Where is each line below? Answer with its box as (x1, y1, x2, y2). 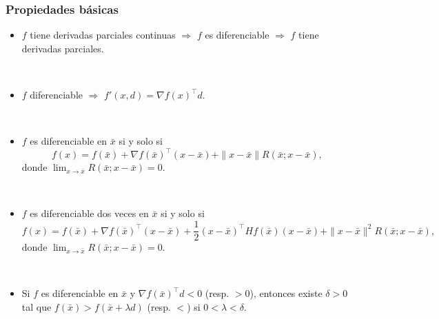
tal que (21, 299, 52, 313)
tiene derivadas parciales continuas (30, 28, 176, 42)
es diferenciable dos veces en (30, 206, 149, 220)
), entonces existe (249, 286, 323, 300)
